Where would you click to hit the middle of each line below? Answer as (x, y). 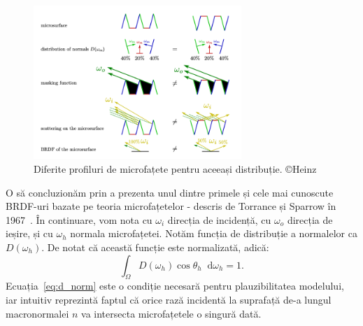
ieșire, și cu (29, 233)
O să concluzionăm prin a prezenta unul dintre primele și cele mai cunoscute (170, 192)
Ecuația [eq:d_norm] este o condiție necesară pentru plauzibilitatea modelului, (175, 286)
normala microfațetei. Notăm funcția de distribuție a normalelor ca (214, 233)
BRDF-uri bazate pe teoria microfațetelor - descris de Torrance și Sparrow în (171, 206)
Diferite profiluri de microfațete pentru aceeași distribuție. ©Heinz (175, 168)
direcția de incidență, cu (219, 219)
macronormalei (37, 313)
